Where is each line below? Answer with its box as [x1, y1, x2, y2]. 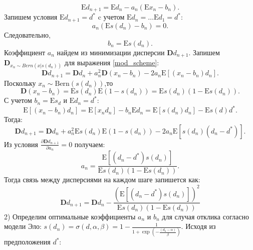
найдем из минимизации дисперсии [57, 47, 165, 57]
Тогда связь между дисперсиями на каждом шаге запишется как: [4, 174, 200, 185]
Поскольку [4, 77, 36, 88]
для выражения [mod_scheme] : [64, 57, 159, 67]
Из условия [4, 139, 39, 149]
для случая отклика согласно [162, 211, 249, 221]
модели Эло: [4, 221, 42, 231]
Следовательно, [4, 29, 51, 40]
